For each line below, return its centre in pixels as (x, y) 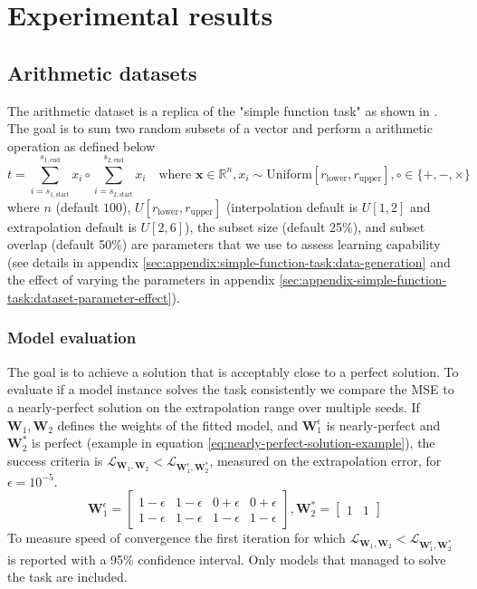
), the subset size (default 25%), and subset (305, 226)
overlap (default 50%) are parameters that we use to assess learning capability (224, 244)
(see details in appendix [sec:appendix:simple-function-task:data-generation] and (229, 261)
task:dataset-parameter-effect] (90, 297)
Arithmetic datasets (102, 72)
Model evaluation (72, 338)
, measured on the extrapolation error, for (325, 460)
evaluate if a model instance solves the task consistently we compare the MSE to (231, 389)
